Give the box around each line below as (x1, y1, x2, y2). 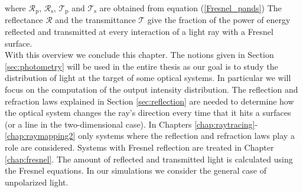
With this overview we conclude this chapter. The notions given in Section (5, 48, 274, 61)
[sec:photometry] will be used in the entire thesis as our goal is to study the (5, 60, 278, 72)
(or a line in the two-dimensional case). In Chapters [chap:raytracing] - (5, 118, 258, 130)
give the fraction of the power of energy (147, 14, 291, 26)
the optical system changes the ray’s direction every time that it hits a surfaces (5, 106, 291, 119)
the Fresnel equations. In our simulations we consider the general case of (5, 164, 266, 177)
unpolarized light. (5, 175, 69, 188)
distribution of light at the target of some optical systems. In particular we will (5, 71, 291, 84)
